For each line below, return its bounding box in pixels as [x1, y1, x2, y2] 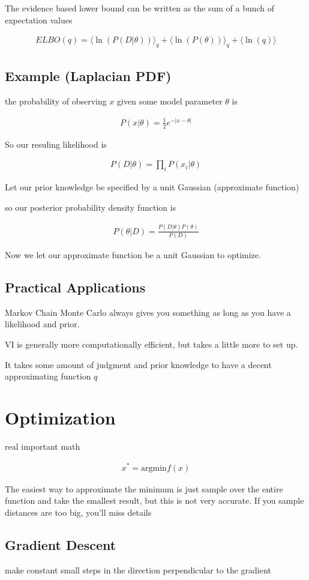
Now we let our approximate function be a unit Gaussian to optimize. [5, 248, 261, 261]
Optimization [5, 405, 116, 429]
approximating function [5, 370, 91, 382]
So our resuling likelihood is [5, 137, 107, 150]
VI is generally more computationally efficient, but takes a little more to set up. [5, 337, 298, 350]
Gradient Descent [5, 535, 116, 554]
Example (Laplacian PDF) [5, 67, 172, 85]
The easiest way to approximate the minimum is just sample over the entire [5, 482, 283, 495]
